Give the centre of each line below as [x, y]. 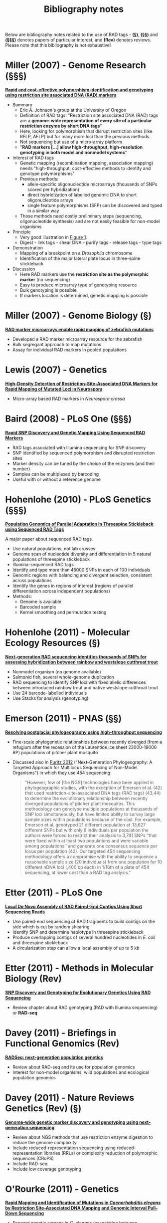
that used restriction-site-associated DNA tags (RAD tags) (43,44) [93, 793]
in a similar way [43, 211]
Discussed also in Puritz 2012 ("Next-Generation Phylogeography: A [82, 762]
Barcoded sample [38, 607]
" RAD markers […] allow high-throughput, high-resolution [81, 147]
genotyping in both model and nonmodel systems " [73, 153]
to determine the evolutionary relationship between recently [86, 798]
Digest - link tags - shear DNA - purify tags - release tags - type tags [91, 242]
